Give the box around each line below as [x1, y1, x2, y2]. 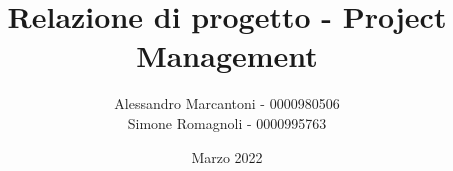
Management [136, 35, 318, 76]
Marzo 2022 [191, 146, 263, 167]
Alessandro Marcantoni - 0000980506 [114, 93, 340, 114]
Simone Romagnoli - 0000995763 [127, 112, 327, 133]
